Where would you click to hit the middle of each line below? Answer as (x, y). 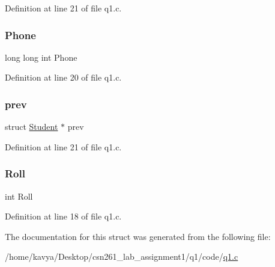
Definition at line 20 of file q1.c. (63, 77)
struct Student (32, 127)
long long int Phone (41, 57)
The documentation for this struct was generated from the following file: (138, 236)
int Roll (19, 196)
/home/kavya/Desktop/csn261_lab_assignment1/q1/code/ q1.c (122, 256)
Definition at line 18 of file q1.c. (63, 216)
